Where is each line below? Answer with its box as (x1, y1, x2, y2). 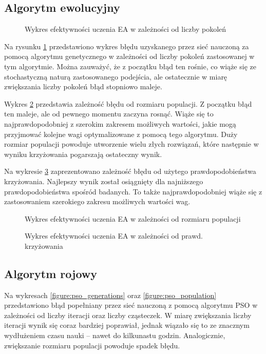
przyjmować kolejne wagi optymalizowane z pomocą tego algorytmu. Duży (4, 128, 238, 139)
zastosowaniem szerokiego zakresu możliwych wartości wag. (4, 196, 191, 207)
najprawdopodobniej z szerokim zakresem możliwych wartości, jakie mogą (4, 118, 236, 129)
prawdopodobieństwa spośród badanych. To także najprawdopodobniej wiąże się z (4, 186, 262, 196)
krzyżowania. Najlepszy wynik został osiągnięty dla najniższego (4, 175, 203, 186)
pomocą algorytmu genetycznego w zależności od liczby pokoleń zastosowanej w (4, 51, 255, 62)
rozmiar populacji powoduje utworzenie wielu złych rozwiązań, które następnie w (4, 139, 259, 149)
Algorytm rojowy (4, 265, 98, 281)
